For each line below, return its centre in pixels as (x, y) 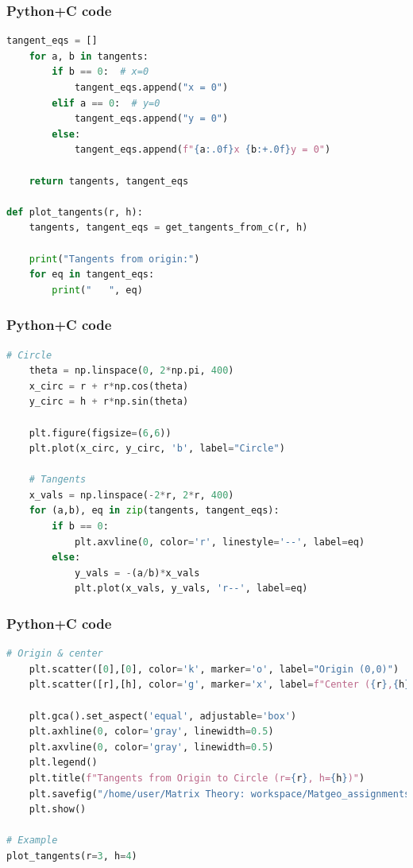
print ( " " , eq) (97, 290)
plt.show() (58, 810)
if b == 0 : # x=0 (100, 72)
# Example (32, 841)
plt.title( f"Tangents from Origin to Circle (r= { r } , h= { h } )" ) (197, 778)
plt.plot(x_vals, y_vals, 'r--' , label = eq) (191, 589)
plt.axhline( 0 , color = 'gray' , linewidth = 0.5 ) (151, 732)
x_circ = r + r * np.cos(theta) (109, 386)
